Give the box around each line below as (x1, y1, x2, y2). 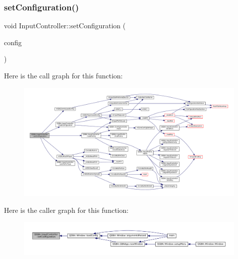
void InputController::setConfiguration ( (4, 20, 126, 31)
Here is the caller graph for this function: (4, 204, 129, 215)
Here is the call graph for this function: (4, 70, 123, 80)
